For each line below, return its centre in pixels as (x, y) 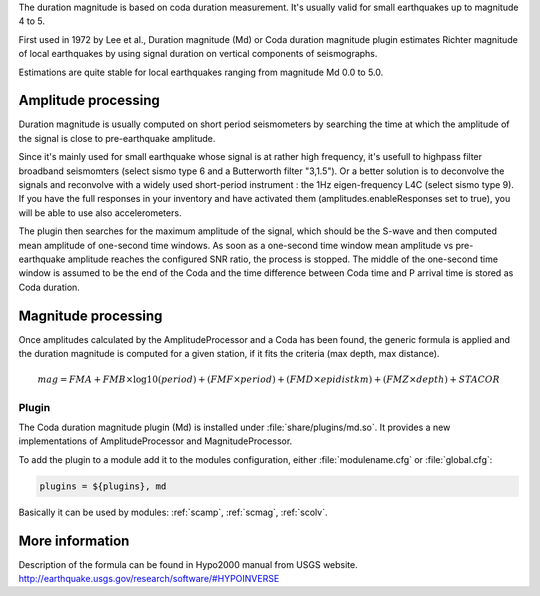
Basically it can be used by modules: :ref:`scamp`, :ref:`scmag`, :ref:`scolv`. (173, 512)
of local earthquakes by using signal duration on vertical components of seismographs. (198, 54)
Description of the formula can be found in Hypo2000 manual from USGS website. (188, 564)
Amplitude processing (89, 100)
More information (74, 540)
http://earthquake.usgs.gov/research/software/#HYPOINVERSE (149, 579)
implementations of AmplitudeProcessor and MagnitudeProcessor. (155, 441)
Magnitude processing (90, 315)
